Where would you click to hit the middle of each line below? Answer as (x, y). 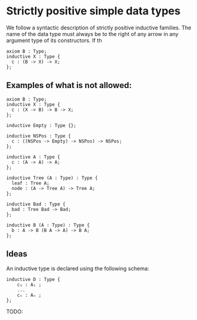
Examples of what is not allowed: (69, 85)
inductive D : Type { (33, 279)
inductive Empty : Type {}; (41, 125)
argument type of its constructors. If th (54, 40)
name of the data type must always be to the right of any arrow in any (92, 34)
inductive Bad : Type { (36, 204)
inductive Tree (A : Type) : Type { (52, 178)
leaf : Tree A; (31, 183)
